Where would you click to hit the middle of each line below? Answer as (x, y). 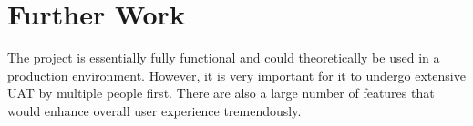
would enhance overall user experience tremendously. (154, 110)
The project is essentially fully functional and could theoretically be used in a (224, 58)
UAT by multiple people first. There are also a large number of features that (221, 93)
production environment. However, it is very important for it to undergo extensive (236, 75)
